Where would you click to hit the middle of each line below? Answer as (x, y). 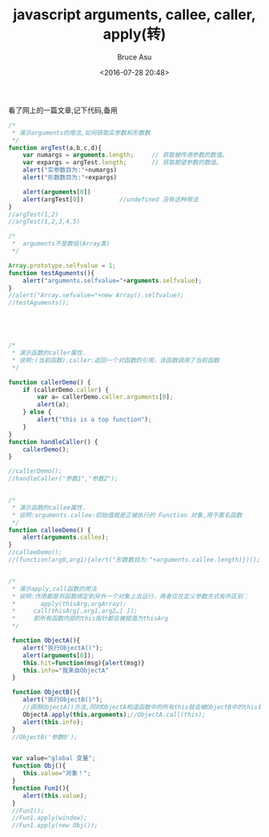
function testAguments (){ (51, 273)
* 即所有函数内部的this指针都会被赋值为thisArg (90, 619)
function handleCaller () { (53, 442)
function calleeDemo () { (50, 530)
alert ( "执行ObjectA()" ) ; (63, 648)
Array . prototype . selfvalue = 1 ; (62, 265)
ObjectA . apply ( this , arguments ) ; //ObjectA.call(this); (114, 714)
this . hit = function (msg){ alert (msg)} (84, 663)
